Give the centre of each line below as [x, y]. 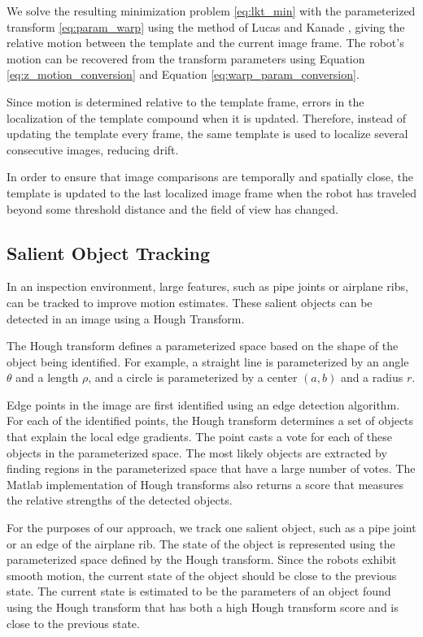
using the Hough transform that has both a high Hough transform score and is [203, 607]
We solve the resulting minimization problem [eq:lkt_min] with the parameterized [211, 11]
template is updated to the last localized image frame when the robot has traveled [211, 192]
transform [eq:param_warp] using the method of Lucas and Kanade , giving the [206, 26]
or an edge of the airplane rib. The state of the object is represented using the [201, 543]
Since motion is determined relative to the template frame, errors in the [185, 101]
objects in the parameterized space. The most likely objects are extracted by [197, 452]
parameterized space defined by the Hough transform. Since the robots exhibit [202, 559]
